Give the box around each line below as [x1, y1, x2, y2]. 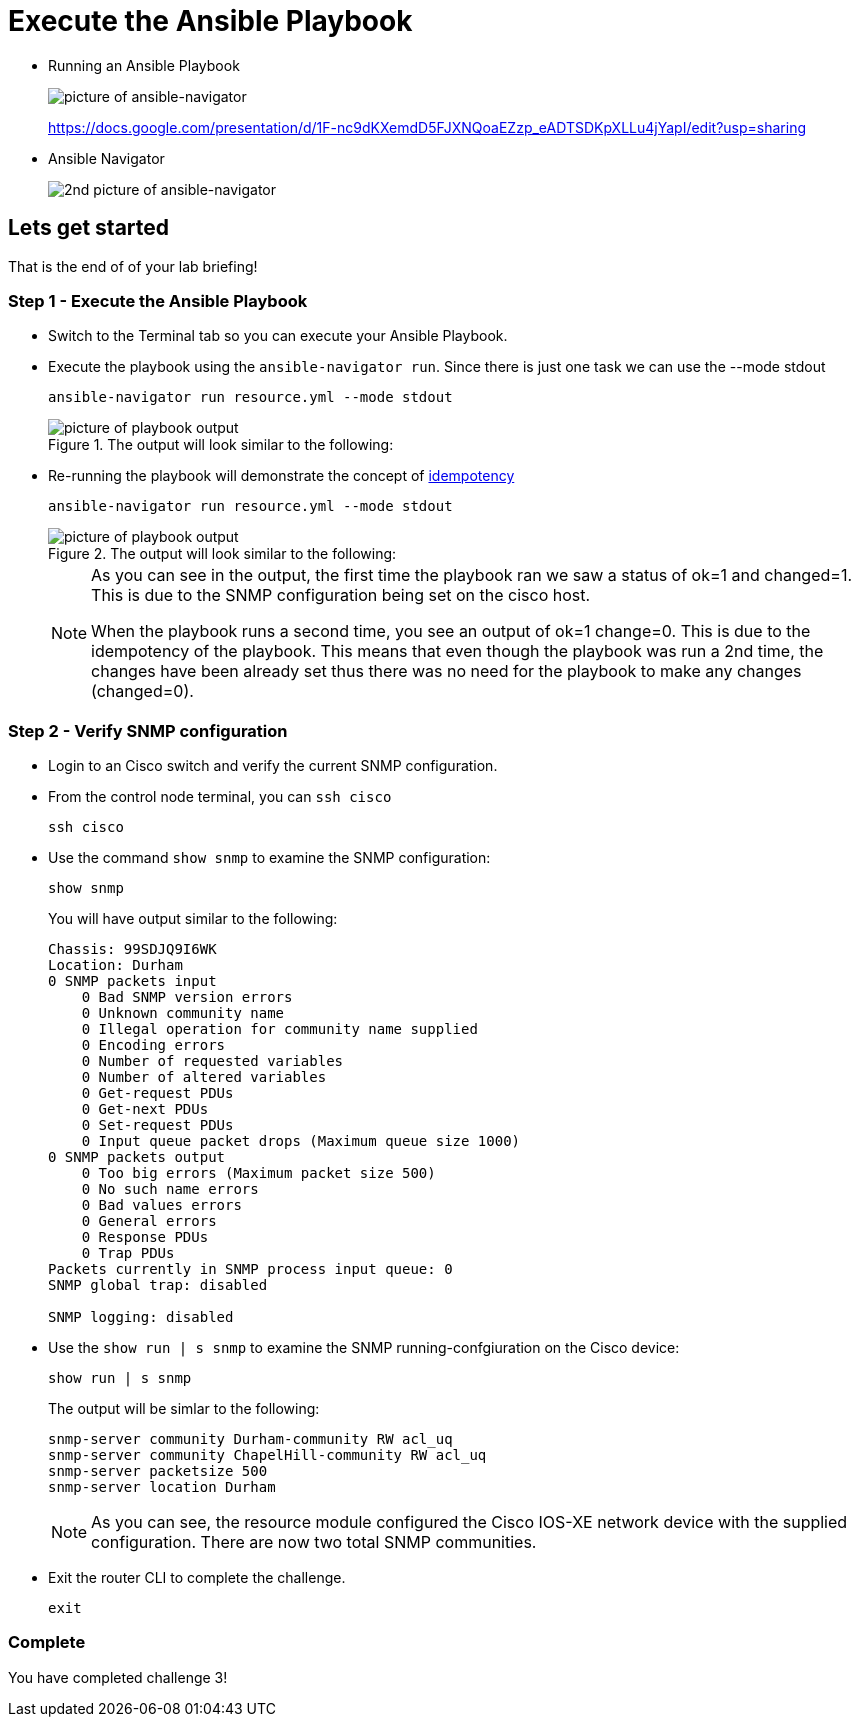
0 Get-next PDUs [81, 1101, 209, 1118]
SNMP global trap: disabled [48, 1277, 268, 1294]
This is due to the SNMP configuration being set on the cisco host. [91, 585, 591, 606]
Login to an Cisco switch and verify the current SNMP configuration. [48, 757, 498, 775]
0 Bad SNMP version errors [81, 989, 293, 1006]
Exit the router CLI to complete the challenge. [48, 1569, 346, 1587]
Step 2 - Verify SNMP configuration [8, 720, 288, 741]
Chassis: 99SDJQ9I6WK [48, 941, 217, 958]
